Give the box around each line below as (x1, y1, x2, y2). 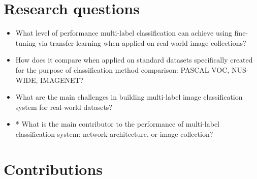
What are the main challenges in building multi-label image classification (15, 92, 243, 102)
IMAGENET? (40, 74, 84, 85)
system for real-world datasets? (15, 101, 112, 112)
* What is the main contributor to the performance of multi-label (15, 118, 219, 129)
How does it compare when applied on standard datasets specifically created (15, 54, 253, 65)
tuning (15, 37, 36, 48)
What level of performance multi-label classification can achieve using (15, 27, 232, 38)
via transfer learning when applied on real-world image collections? (38, 37, 246, 48)
